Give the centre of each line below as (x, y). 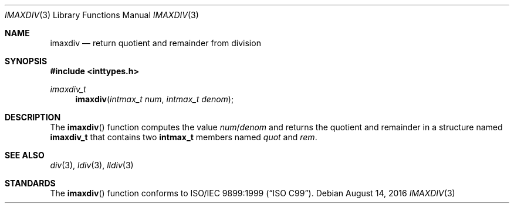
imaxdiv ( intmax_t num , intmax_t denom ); (155, 99)
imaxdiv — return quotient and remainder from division (155, 43)
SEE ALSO (25, 155)
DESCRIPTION (33, 117)
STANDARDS (30, 183)
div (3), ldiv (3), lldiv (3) (92, 165)
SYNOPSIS (26, 61)
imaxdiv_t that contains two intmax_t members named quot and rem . (184, 137)
